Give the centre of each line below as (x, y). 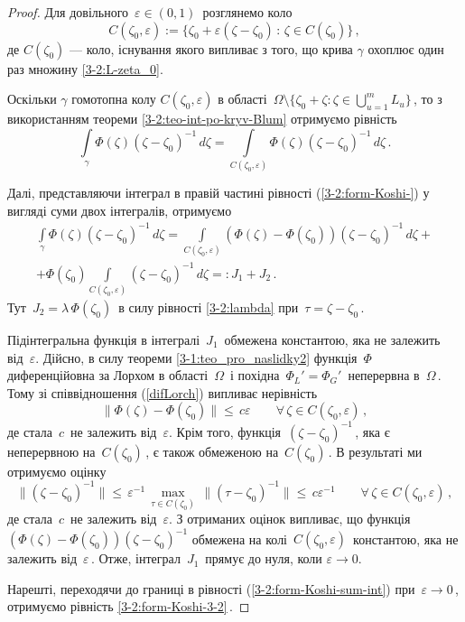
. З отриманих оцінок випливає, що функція (290, 519)
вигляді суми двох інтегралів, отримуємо (120, 210)
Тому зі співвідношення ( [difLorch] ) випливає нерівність (163, 392)
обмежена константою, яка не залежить (332, 340)
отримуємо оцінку (57, 471)
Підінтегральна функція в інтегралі (104, 340)
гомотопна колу (114, 99)
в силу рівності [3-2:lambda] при (209, 307)
